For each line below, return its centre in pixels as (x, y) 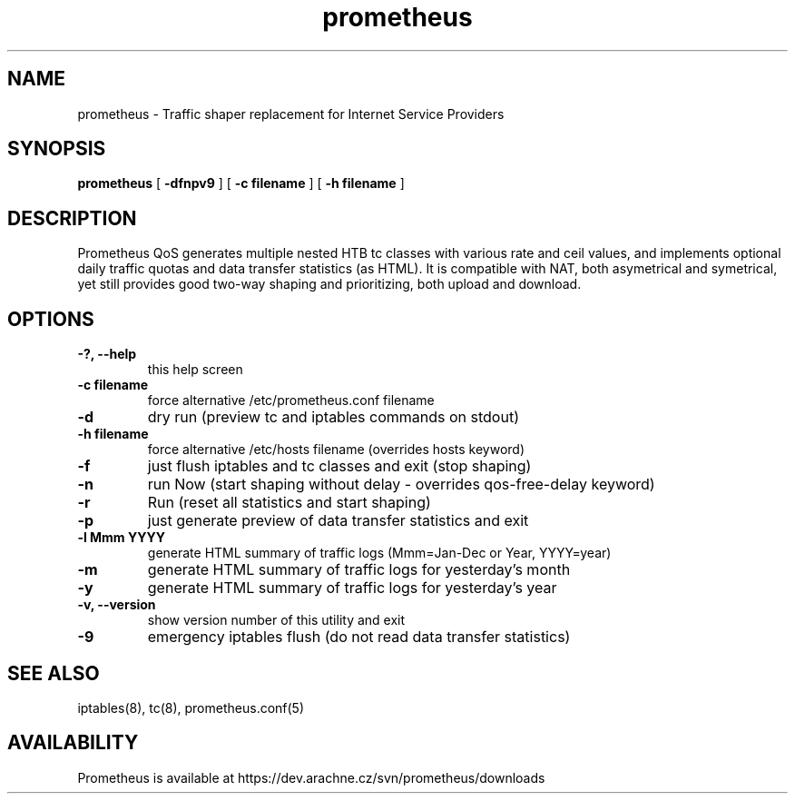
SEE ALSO (54, 673)
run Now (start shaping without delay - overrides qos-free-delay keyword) (401, 485)
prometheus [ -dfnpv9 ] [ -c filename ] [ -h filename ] (241, 183)
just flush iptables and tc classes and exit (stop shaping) (339, 466)
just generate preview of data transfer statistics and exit (338, 521)
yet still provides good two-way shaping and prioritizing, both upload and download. (329, 284)
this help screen (195, 370)
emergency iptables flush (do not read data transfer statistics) (359, 637)
